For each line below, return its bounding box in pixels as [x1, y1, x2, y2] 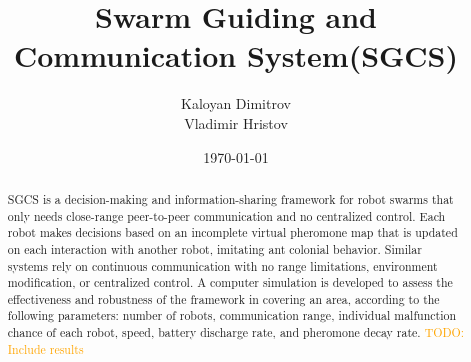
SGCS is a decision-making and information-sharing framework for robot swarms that [7, 190, 454, 207]
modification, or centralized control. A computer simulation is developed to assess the [7, 274, 453, 291]
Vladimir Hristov [184, 112, 288, 133]
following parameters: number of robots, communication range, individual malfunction [7, 307, 457, 324]
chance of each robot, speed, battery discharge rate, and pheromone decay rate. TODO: [7, 324, 465, 341]
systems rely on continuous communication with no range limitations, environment [7, 257, 438, 274]
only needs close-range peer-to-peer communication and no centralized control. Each [7, 207, 446, 224]
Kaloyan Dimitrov [181, 93, 291, 114]
